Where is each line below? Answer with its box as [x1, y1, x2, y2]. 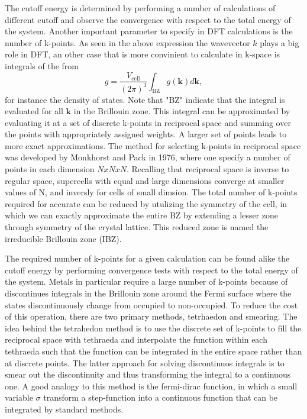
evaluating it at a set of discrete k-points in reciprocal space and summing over [5, 116, 291, 128]
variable [5, 391, 33, 404]
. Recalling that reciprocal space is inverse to [126, 163, 289, 175]
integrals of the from [5, 59, 79, 72]
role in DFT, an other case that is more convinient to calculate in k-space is [5, 48, 280, 60]
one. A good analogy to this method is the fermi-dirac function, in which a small [5, 379, 298, 392]
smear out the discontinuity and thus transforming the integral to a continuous [5, 368, 291, 381]
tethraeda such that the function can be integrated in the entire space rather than [5, 344, 302, 357]
